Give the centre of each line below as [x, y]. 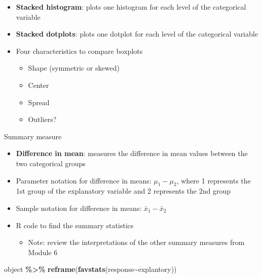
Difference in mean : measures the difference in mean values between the [132, 153]
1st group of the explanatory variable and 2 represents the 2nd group [123, 191]
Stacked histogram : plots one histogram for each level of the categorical [131, 7]
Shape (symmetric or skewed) [74, 68]
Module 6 [43, 252]
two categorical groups [51, 163]
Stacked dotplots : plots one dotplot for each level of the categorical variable [137, 34]
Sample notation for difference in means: [79, 208]
